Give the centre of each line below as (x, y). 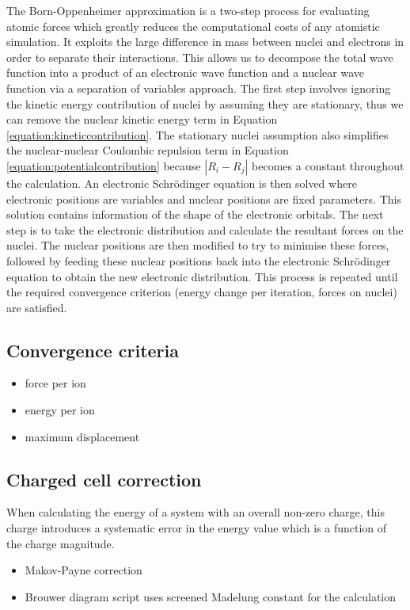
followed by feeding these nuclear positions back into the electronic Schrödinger (199, 260)
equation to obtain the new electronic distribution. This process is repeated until (202, 276)
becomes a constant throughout (328, 165)
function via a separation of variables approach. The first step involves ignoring (199, 88)
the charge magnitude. (61, 543)
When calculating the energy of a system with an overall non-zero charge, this (196, 512)
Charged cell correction (104, 479)
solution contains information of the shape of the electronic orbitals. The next (195, 214)
